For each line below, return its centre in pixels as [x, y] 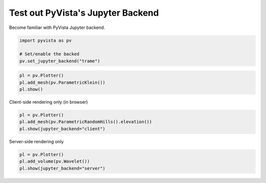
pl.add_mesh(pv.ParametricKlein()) [62, 82]
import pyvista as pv [46, 40]
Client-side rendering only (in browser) [49, 102]
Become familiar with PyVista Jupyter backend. [57, 27]
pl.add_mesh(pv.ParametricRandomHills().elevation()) [86, 122]
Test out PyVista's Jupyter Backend [84, 13]
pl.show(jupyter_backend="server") [62, 168]
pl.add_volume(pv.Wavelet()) [55, 161]
